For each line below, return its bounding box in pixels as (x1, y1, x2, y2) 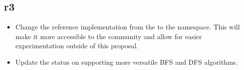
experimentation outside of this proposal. (15, 41, 138, 51)
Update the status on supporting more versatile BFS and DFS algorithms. (15, 56, 238, 67)
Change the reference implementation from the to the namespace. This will (15, 22, 240, 32)
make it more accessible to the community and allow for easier (15, 31, 202, 41)
